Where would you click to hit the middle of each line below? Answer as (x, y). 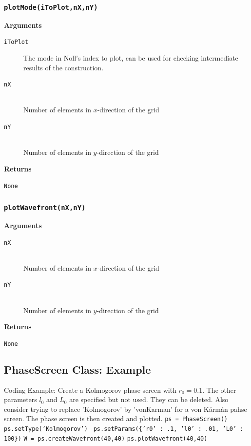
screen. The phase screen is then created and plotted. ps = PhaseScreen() (116, 418)
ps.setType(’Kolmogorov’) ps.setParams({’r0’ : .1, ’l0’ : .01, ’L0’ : (124, 429)
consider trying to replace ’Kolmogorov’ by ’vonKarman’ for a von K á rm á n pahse (125, 409)
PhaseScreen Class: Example (77, 369)
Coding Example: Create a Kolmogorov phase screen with (90, 390)
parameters (20, 399)
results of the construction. (64, 67)
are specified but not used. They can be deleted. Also (149, 399)
